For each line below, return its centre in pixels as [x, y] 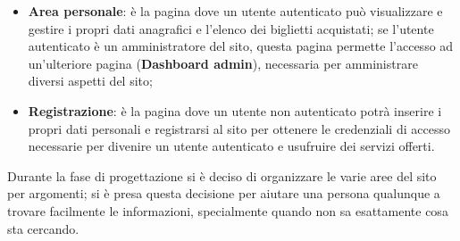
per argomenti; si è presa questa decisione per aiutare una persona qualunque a [224, 193]
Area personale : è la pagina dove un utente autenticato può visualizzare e [235, 11]
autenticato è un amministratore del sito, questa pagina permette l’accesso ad [241, 46]
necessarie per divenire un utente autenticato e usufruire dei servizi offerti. [231, 146]
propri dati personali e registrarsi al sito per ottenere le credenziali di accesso [239, 128]
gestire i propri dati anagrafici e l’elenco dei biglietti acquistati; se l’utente [231, 28]
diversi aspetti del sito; [90, 81]
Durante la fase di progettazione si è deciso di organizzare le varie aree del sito [222, 175]
